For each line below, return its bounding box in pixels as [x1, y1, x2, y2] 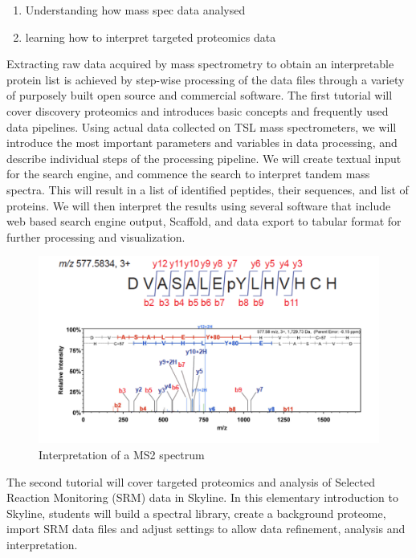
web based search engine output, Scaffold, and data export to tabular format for [6, 213, 402, 230]
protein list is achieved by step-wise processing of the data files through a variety [6, 71, 405, 88]
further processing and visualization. [6, 228, 186, 245]
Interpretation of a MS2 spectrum [39, 446, 205, 463]
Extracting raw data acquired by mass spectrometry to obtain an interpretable [6, 55, 394, 72]
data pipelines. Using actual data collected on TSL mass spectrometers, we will [6, 118, 397, 135]
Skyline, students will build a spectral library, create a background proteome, [6, 504, 386, 521]
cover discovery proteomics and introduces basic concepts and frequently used [6, 102, 389, 119]
